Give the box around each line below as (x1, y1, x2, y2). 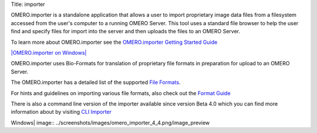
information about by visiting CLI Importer (11, 108, 112, 116)
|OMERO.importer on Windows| (11, 49, 87, 56)
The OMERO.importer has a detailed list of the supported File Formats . (11, 79, 181, 86)
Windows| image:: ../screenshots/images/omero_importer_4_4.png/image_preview (11, 119, 210, 126)
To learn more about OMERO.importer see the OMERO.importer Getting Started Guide (11, 38, 218, 45)
